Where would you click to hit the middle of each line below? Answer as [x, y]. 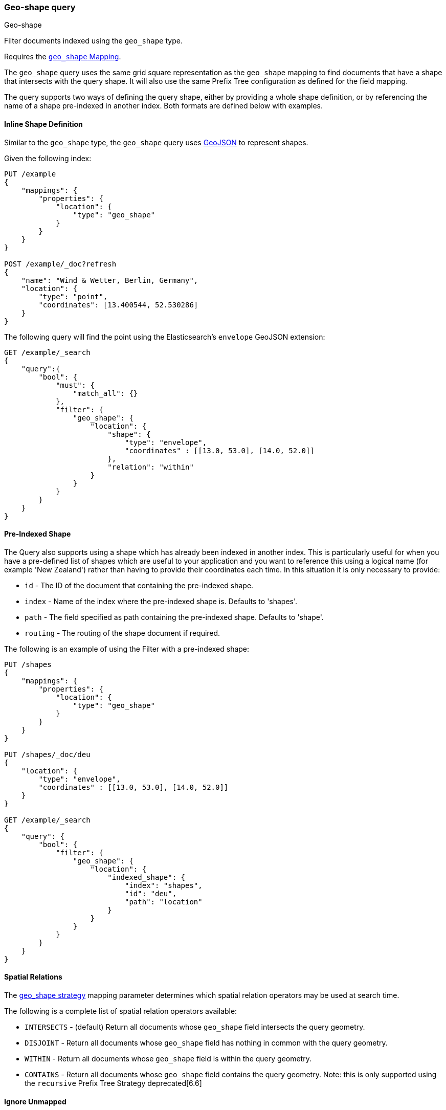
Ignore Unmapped [35, 1101]
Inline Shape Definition [43, 124]
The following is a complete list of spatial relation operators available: [121, 1011]
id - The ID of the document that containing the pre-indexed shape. [139, 585]
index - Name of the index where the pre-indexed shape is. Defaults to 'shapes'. [161, 601]
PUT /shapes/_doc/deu [47, 754]
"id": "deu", [151, 893]
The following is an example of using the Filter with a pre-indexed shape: [127, 649]
